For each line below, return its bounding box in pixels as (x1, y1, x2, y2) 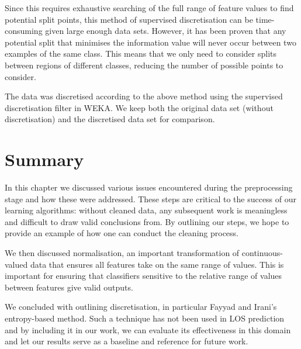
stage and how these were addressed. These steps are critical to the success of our (5, 192, 297, 205)
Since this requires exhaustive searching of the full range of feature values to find (5, 2, 294, 13)
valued (5, 258, 28, 270)
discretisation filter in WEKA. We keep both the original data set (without (5, 101, 274, 113)
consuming (5, 25, 43, 37)
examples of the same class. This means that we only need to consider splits (5, 47, 276, 60)
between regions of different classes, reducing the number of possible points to (5, 58, 283, 71)
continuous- (241, 247, 283, 259)
